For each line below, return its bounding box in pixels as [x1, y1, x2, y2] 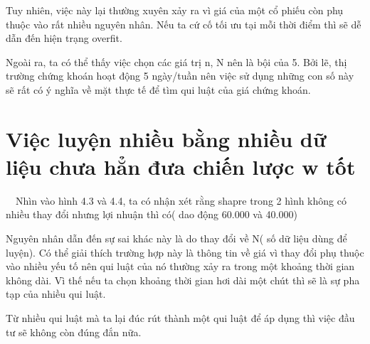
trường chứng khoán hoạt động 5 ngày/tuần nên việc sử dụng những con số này [6, 68, 354, 83]
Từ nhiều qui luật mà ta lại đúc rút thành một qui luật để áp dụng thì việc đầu [6, 311, 355, 326]
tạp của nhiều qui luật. [6, 286, 106, 301]
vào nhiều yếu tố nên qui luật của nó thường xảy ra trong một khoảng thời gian [6, 259, 355, 274]
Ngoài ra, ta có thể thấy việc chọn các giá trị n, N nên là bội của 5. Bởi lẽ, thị [6, 54, 347, 69]
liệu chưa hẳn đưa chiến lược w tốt [6, 151, 356, 181]
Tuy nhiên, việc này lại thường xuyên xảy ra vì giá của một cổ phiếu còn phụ [6, 3, 344, 17]
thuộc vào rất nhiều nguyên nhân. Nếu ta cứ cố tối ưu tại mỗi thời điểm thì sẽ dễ [6, 16, 361, 31]
